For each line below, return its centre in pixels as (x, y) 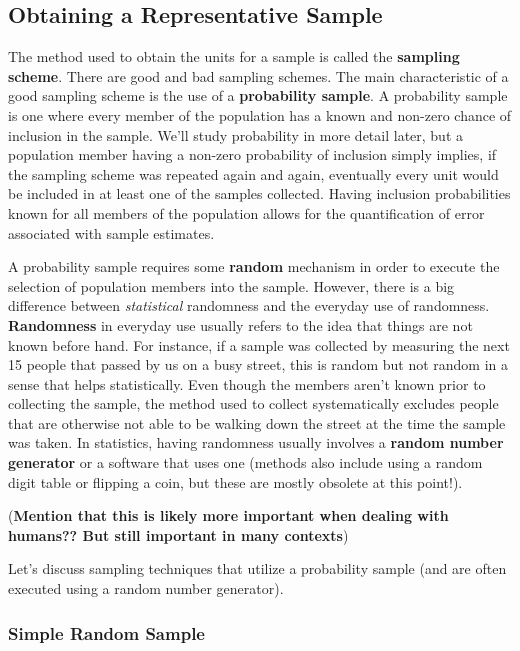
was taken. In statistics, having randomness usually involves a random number (256, 442)
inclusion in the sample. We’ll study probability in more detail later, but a (236, 134)
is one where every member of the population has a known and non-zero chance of (260, 114)
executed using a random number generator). (146, 588)
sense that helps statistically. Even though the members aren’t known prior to (247, 383)
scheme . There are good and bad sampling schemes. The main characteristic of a (258, 75)
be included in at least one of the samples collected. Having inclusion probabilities (259, 193)
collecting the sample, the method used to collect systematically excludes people (253, 403)
